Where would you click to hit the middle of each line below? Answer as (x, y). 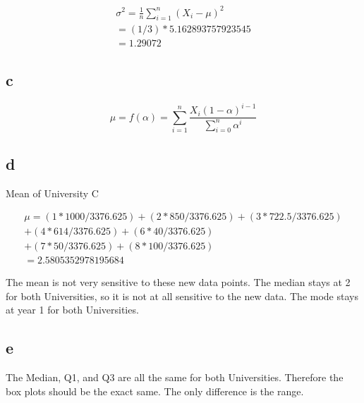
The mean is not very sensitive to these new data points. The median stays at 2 (178, 282)
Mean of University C (52, 193)
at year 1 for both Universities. (72, 310)
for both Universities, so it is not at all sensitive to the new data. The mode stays (182, 296)
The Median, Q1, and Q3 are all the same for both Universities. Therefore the (175, 377)
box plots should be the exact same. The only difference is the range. (155, 391)
